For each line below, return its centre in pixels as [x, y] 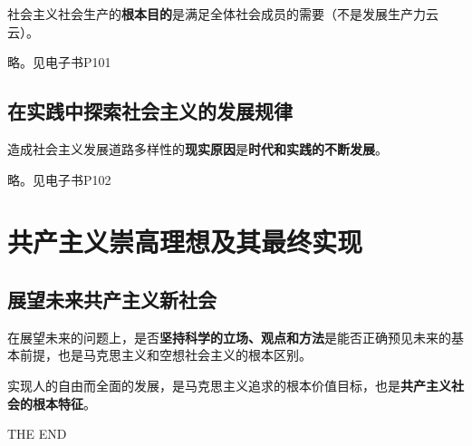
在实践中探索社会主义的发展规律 [150, 111]
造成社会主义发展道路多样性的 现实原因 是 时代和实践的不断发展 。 [197, 148]
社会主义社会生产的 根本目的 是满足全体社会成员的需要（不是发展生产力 [217, 14]
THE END [37, 434]
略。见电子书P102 [59, 179]
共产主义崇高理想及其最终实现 [185, 242]
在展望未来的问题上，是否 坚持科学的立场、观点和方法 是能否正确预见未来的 [229, 337]
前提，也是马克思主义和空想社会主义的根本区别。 [165, 355]
